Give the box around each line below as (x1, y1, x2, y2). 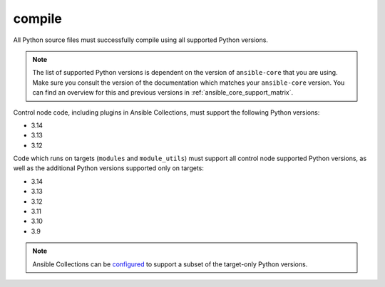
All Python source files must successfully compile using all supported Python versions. (13, 36, 269, 44)
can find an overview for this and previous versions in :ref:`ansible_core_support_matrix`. (32, 88, 294, 97)
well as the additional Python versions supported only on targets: (13, 164, 205, 172)
